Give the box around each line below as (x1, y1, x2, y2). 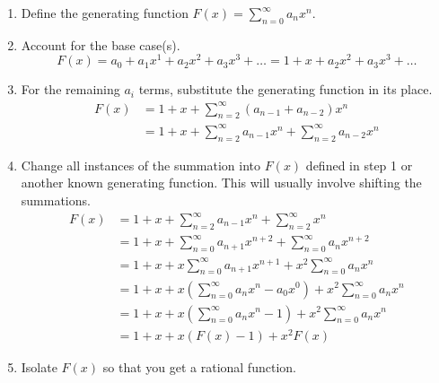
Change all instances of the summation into (21, 155, 261, 174)
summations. (21, 190, 91, 209)
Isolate (21, 357, 57, 376)
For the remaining (21, 80, 120, 99)
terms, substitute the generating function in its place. (138, 80, 433, 99)
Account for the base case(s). (21, 35, 180, 54)
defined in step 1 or (305, 155, 413, 174)
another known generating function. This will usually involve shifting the (21, 173, 422, 192)
